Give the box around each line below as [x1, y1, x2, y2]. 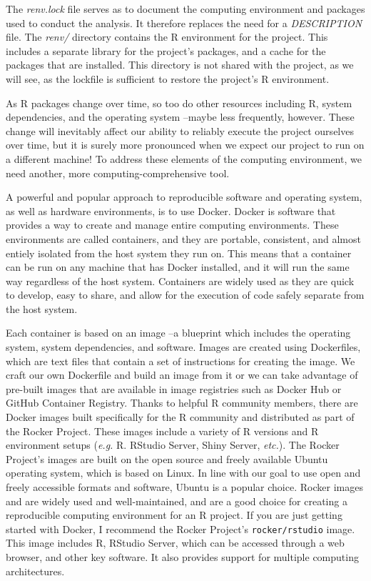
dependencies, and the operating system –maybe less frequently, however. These [6, 109, 355, 124]
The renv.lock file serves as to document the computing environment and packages [6, 1, 365, 16]
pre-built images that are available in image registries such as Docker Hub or [6, 381, 342, 396]
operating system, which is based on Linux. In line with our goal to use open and [6, 465, 361, 480]
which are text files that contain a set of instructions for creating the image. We [6, 353, 355, 368]
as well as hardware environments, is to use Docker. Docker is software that [6, 203, 336, 218]
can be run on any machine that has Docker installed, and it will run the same [6, 259, 350, 274]
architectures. [6, 563, 65, 578]
